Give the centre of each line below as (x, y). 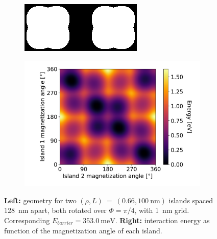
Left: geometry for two (40, 200)
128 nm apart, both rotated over (55, 210)
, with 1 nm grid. (162, 210)
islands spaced (191, 200)
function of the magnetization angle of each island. (83, 230)
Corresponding (27, 220)
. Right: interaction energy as (162, 220)
